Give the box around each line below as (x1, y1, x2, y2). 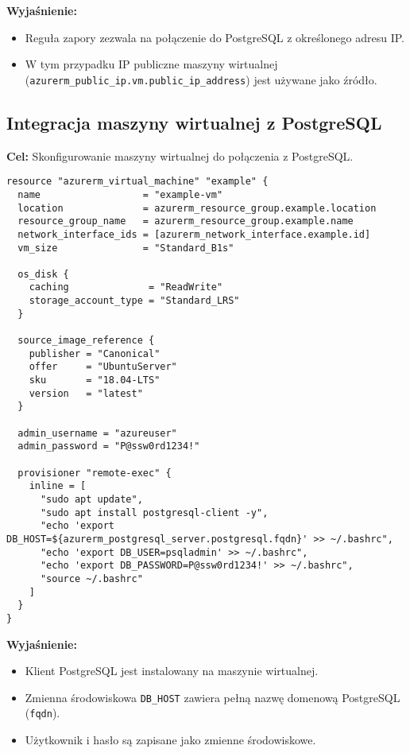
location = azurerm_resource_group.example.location (17, 202, 377, 214)
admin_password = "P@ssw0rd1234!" (17, 441, 200, 452)
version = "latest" (29, 387, 143, 399)
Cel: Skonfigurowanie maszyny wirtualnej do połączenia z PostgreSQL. (6, 147, 354, 164)
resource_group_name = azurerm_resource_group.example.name (17, 215, 354, 227)
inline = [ (29, 480, 87, 492)
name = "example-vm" (17, 188, 223, 200)
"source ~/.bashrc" (40, 573, 143, 584)
